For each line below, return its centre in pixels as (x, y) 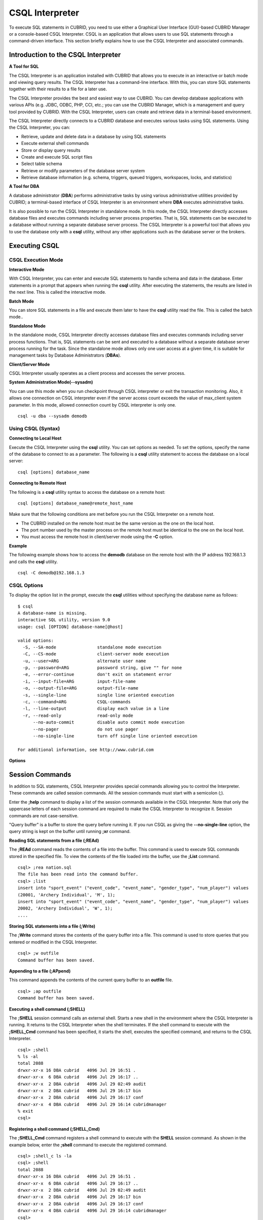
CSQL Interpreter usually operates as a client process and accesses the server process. (97, 373)
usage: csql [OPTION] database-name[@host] (70, 627)
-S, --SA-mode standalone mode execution (92, 647)
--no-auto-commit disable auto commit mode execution (109, 722)
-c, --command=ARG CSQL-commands (77, 702)
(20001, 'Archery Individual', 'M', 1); (66, 895)
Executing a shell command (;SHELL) (47, 1009)
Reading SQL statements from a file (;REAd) (54, 840)
